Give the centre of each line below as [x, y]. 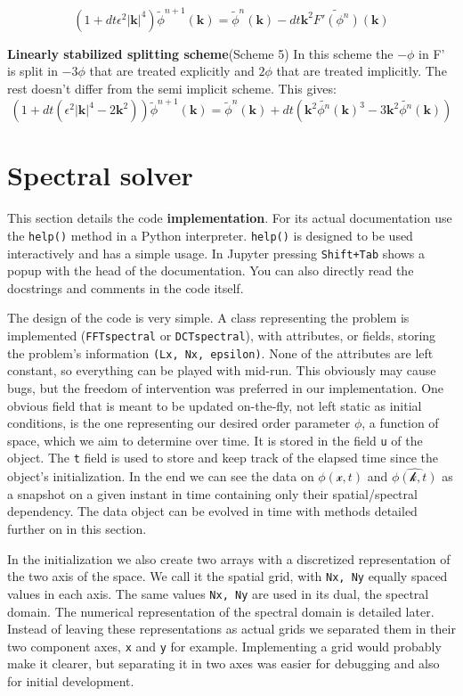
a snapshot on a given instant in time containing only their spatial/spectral [212, 493]
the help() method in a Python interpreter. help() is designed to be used [210, 235]
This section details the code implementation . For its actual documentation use [230, 218]
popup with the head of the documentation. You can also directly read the [211, 270]
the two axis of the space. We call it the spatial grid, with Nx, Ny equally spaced [227, 576]
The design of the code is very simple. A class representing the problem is [208, 318]
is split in [32, 71]
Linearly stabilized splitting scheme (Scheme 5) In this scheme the [200, 53]
